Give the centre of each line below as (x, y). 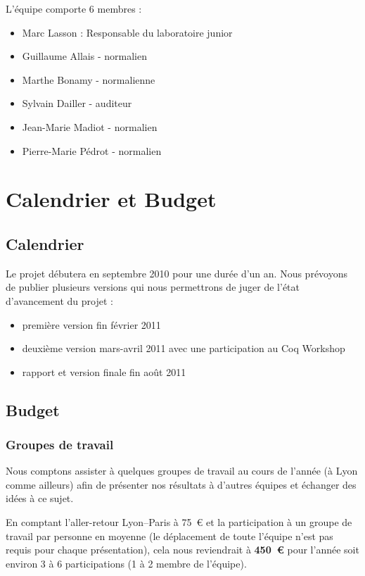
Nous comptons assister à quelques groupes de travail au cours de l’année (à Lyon (182, 471)
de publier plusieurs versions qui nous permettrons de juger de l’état (153, 287)
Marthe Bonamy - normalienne (89, 79)
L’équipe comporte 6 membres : (74, 8)
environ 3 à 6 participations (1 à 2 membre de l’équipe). (126, 563)
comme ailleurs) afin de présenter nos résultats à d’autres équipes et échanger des (181, 484)
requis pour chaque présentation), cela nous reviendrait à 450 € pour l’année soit (182, 550)
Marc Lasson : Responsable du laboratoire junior (127, 32)
